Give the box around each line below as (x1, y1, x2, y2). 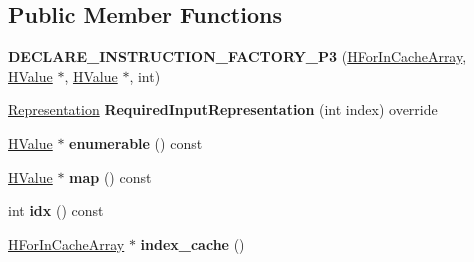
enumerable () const (69, 132, 203, 153)
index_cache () (140, 233, 245, 254)
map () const (69, 166, 152, 187)
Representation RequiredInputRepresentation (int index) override (8, 99, 438, 120)
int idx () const (8, 200, 104, 221)
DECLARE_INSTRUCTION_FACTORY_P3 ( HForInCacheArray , (8, 46, 467, 67)
